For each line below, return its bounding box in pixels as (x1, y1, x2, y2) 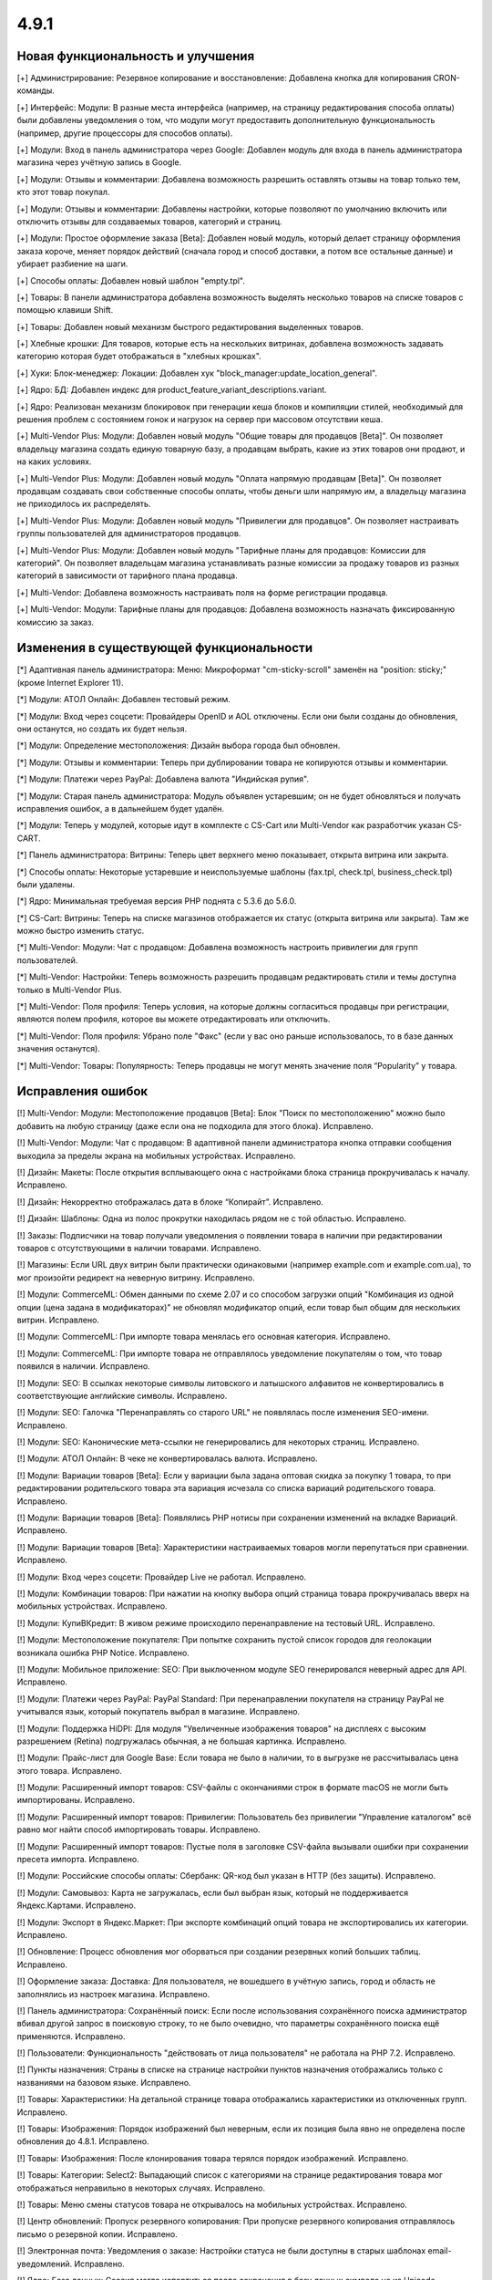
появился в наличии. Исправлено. (16, 1361, 150, 1372)
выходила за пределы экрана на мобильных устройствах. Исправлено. (16, 1150, 296, 1161)
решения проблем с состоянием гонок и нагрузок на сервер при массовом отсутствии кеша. (16, 414, 384, 425)
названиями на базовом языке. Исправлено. (16, 2077, 191, 2088)
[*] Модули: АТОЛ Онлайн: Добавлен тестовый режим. (16, 694, 231, 705)
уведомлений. (16, 2258, 73, 2269)
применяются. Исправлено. (16, 2030, 126, 2042)
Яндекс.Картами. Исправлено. (16, 1900, 137, 1911)
